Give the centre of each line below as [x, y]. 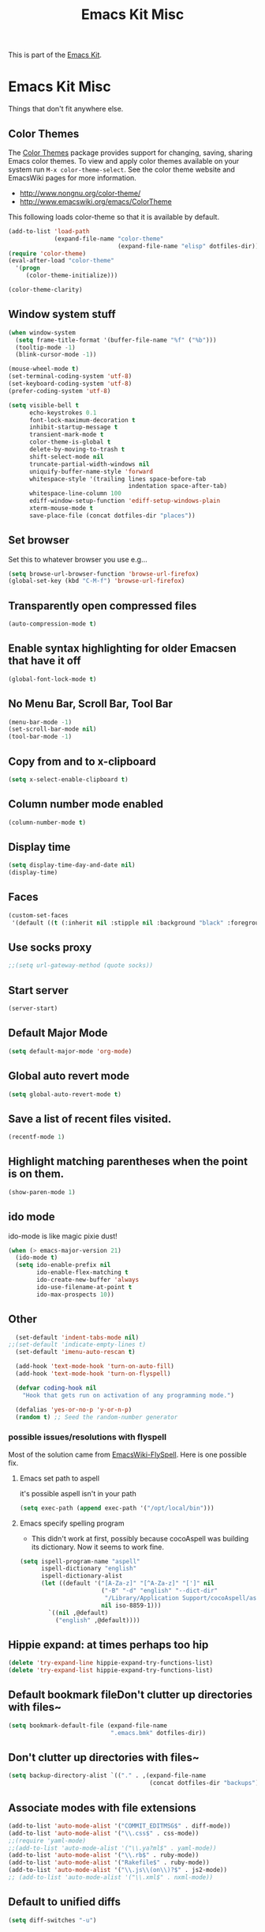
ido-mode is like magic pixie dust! [63, 1236]
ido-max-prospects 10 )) [75, 1295]
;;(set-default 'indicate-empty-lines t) [77, 1345]
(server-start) [33, 1009]
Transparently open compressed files [103, 605]
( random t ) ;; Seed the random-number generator [97, 1417]
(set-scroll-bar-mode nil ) [52, 729]
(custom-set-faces [38, 915]
